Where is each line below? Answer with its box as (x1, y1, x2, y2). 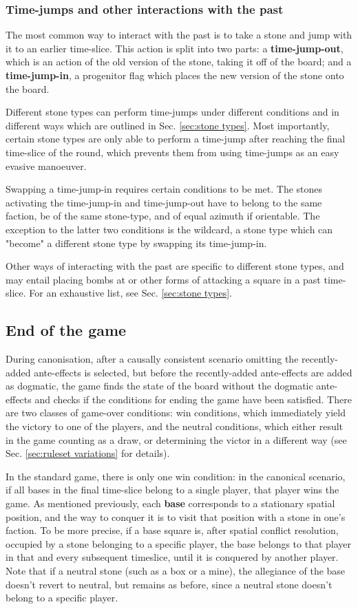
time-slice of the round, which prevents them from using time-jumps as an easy (6, 145, 339, 159)
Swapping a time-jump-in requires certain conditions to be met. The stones (6, 182, 323, 196)
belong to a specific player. (6, 590, 118, 605)
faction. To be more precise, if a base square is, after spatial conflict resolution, (6, 523, 339, 537)
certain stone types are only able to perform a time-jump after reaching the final (6, 131, 346, 146)
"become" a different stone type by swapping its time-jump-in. (6, 235, 267, 250)
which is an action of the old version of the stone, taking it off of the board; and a (6, 54, 352, 69)
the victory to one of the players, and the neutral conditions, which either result (6, 419, 344, 434)
